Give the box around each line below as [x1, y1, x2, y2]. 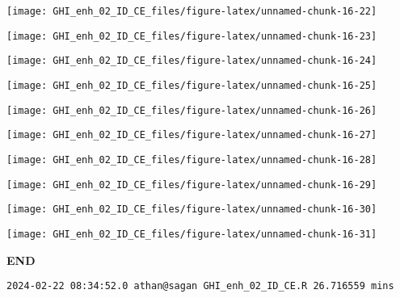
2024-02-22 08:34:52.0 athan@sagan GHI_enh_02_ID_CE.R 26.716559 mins [6, 280, 394, 292]
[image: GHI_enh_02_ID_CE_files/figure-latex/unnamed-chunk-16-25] [6, 79, 377, 91]
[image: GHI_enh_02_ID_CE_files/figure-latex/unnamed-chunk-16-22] [6, 6, 377, 17]
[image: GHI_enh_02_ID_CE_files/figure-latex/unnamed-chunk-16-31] [6, 228, 377, 240]
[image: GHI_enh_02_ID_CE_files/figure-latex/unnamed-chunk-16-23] [6, 30, 377, 42]
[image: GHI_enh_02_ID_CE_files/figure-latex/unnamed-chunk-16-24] [6, 55, 377, 67]
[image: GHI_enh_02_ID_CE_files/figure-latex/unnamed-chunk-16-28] [6, 153, 377, 166]
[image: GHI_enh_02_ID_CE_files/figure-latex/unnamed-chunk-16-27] [6, 129, 377, 141]
